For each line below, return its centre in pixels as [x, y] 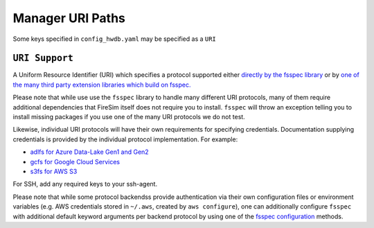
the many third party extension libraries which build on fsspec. [102, 85]
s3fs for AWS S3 [54, 171]
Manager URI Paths [69, 18]
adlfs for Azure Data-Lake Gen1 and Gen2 [89, 152]
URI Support [43, 58]
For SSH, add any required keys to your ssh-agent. [85, 184]
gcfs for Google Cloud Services [75, 161]
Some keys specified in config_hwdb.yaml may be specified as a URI [114, 39]
